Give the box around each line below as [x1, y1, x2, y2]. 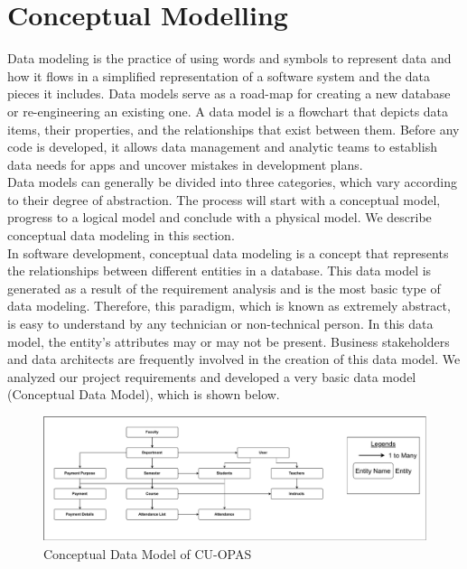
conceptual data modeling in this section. [7, 226, 235, 245]
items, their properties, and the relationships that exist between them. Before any [7, 119, 460, 138]
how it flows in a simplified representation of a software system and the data [7, 66, 430, 85]
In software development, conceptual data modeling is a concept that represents [7, 243, 449, 262]
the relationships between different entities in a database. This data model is [7, 261, 432, 280]
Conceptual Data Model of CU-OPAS [43, 544, 252, 563]
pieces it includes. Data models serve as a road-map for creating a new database [7, 84, 451, 103]
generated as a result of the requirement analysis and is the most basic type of [7, 278, 441, 297]
